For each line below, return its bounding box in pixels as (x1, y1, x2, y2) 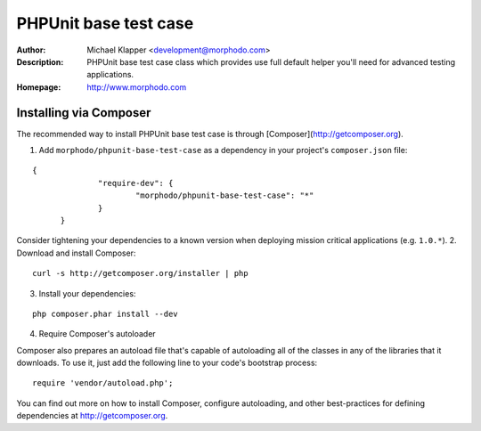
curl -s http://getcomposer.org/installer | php (32, 268, 249, 279)
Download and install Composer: (16, 248, 136, 258)
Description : (16, 56, 64, 67)
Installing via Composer (16, 105, 151, 120)
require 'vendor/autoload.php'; (32, 378, 174, 388)
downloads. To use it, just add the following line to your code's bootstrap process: (16, 357, 318, 369)
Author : (16, 45, 46, 55)
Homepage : (16, 81, 61, 93)
